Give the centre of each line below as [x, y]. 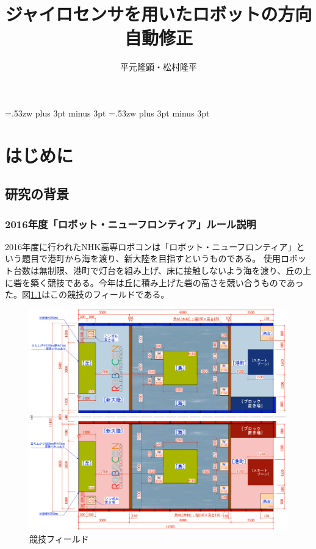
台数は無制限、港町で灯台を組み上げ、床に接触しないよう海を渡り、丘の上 [162, 271]
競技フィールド [59, 539]
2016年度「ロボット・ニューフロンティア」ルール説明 [131, 224]
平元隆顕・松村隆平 [159, 67]
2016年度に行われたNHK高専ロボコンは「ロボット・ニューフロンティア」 [151, 246]
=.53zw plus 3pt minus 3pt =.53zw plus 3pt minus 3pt [107, 113]
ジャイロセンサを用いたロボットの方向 [159, 14]
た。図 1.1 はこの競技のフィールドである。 [87, 294]
